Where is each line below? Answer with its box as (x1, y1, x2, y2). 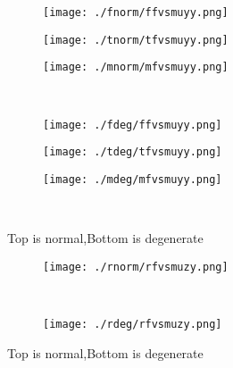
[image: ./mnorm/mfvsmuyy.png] (43, 61, 229, 74)
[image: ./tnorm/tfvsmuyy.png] (43, 33, 229, 46)
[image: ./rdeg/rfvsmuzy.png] (43, 317, 222, 330)
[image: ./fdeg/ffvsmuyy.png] (43, 118, 222, 131)
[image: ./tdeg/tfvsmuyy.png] (43, 146, 222, 159)
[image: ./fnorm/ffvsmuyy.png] (43, 6, 229, 19)
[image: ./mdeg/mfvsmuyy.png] (43, 172, 222, 186)
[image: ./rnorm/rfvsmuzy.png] (43, 260, 229, 273)
